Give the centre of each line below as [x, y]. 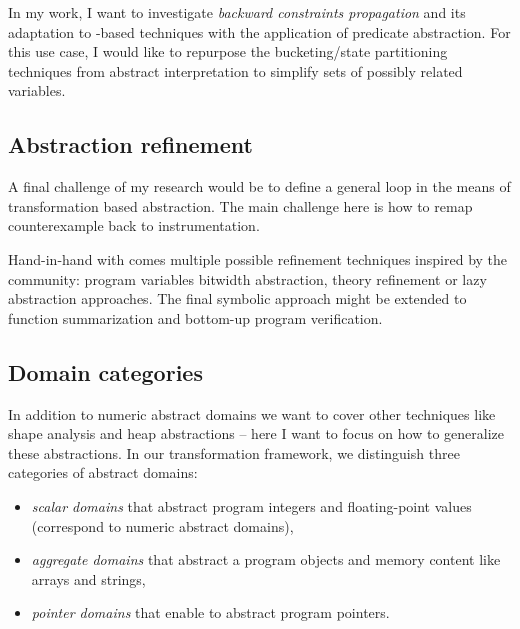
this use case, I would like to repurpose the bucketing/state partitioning [228, 51]
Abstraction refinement [130, 144]
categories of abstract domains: [103, 472]
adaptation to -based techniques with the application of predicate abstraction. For [259, 31]
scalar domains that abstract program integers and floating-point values [251, 505]
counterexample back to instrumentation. [134, 225]
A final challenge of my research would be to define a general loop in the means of [259, 186]
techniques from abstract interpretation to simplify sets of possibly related [235, 70]
